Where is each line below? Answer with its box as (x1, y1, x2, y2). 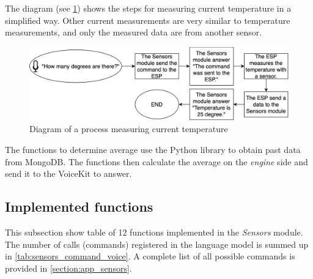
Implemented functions (5, 197, 153, 216)
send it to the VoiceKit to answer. (5, 167, 132, 180)
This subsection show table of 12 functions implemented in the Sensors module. (5, 226, 303, 239)
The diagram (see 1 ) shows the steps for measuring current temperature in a (5, 2, 292, 14)
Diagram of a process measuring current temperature (29, 122, 228, 135)
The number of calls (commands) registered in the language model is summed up (5, 237, 309, 250)
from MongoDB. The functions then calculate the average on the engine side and (5, 155, 308, 168)
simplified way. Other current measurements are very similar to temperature (5, 13, 290, 26)
